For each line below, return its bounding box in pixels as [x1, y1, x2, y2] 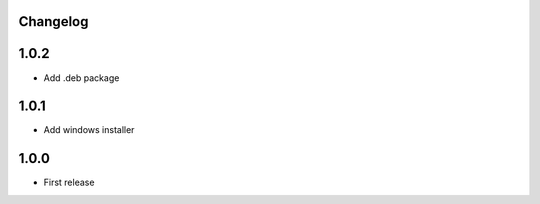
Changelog [18, 13, 89, 30]
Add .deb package [43, 71, 120, 84]
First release [43, 176, 95, 189]
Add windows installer [43, 124, 135, 136]
